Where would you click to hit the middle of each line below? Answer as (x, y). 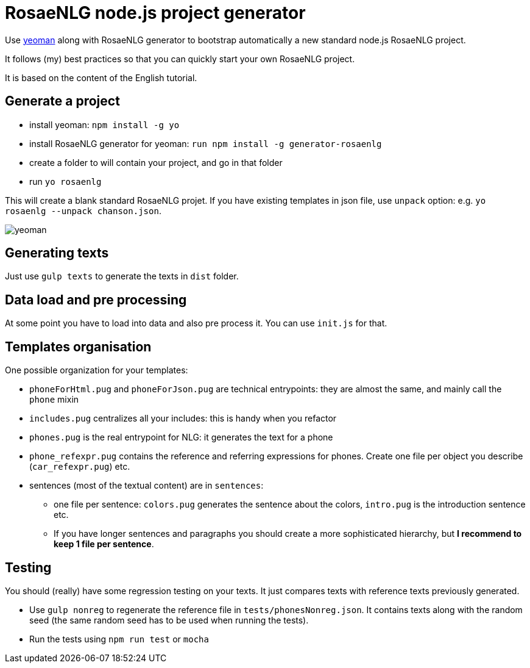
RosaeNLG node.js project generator (155, 13)
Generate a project (62, 101)
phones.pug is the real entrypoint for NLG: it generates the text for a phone (181, 437)
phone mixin (54, 400)
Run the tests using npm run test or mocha (119, 639)
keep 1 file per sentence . (104, 544)
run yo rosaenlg (65, 181)
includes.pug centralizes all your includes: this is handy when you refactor (183, 418)
